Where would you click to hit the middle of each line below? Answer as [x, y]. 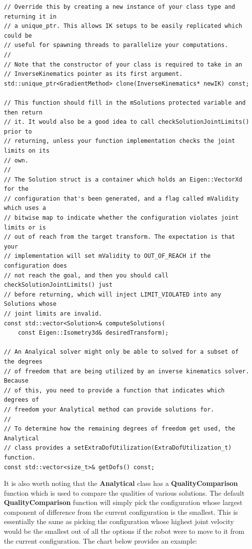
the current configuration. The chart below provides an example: [101, 540]
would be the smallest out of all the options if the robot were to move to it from [124, 531]
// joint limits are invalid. [53, 314]
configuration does [35, 266]
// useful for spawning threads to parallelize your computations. [116, 45]
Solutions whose [30, 304]
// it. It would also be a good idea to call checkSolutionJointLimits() [127, 122]
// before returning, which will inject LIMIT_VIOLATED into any [113, 294]
